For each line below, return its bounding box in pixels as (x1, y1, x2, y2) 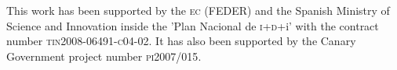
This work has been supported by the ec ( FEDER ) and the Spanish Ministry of (6, 2, 390, 18)
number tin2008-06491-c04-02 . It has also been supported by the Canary (6, 33, 356, 49)
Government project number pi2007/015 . (6, 47, 202, 64)
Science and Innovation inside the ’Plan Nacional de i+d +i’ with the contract (6, 17, 379, 33)
